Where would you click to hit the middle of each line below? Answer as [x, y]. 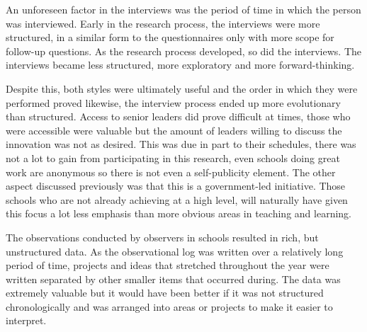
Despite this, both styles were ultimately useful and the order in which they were [182, 88]
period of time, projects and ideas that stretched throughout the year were [168, 265]
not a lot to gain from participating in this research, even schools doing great [173, 158]
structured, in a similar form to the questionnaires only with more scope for [170, 37]
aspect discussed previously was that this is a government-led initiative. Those [176, 186]
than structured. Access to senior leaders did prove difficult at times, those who [178, 116]
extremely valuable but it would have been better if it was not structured [165, 293]
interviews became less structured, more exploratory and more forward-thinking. [180, 65]
